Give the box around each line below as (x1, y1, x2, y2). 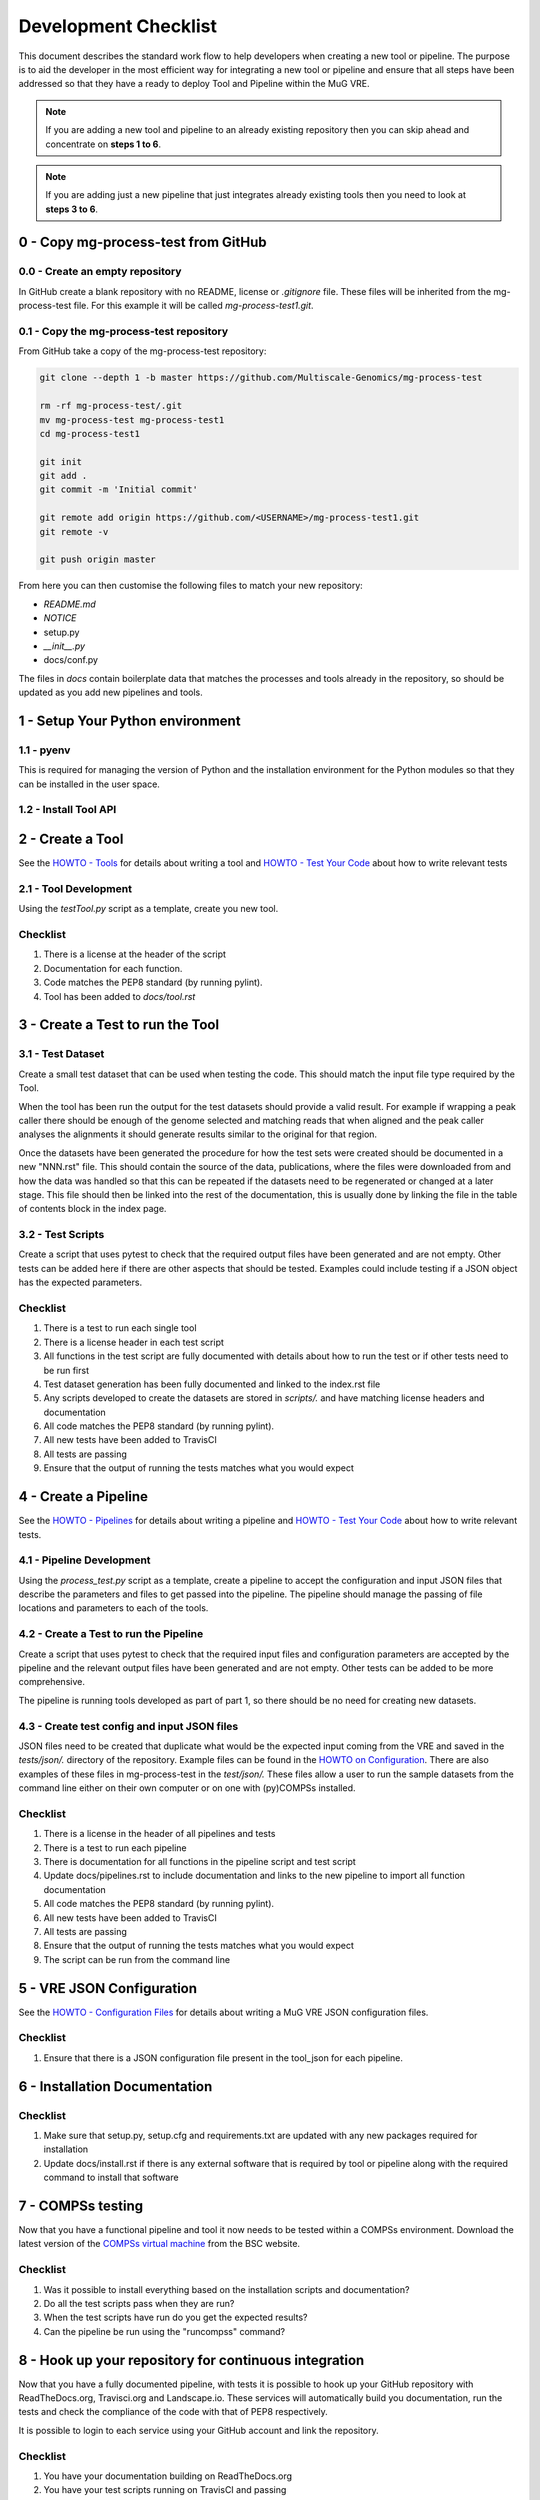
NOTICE (43, 612, 77, 624)
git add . (39, 470, 88, 482)
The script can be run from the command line (43, 1953, 230, 1965)
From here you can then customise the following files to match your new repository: (18, 580, 364, 592)
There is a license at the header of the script (43, 948, 227, 960)
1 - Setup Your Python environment (18, 712, 241, 729)
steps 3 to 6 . (45, 203, 99, 215)
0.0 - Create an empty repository (18, 265, 182, 279)
